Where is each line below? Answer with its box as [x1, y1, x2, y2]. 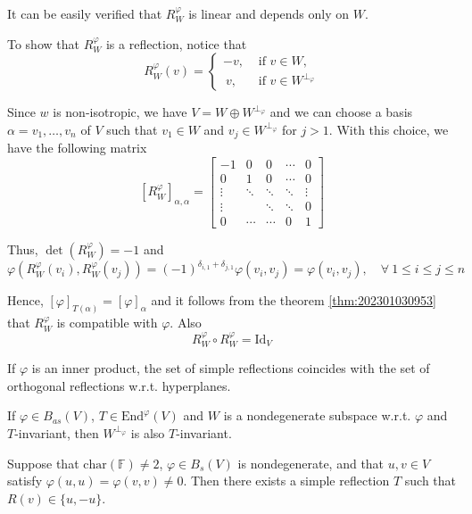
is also [130, 423, 165, 442]
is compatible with [56, 313, 158, 332]
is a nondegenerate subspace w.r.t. [223, 406, 411, 425]
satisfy [7, 471, 43, 490]
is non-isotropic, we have [53, 103, 187, 121]
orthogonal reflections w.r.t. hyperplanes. [7, 376, 231, 394]
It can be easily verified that [7, 4, 162, 22]
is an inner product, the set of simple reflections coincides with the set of [31, 359, 430, 377]
